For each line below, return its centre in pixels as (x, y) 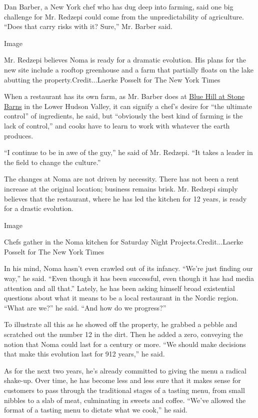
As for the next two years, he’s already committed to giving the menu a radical (125, 370)
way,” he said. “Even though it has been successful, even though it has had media (129, 278)
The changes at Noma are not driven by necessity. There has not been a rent (121, 179)
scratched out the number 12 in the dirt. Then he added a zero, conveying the (123, 334)
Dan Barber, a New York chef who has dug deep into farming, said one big (119, 6)
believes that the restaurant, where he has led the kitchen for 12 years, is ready (125, 198)
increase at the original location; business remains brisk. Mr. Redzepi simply (121, 188)
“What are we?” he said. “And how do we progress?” (85, 307)
